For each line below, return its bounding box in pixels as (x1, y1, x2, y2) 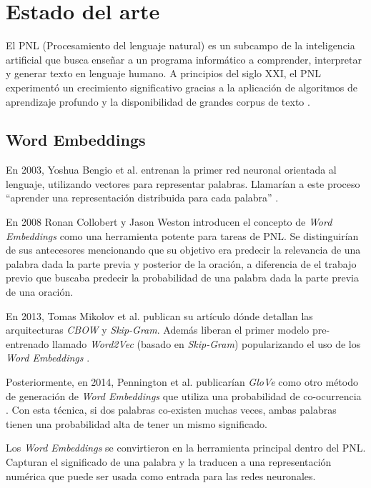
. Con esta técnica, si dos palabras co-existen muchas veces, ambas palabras (6, 402, 337, 417)
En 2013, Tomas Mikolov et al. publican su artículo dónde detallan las (6, 308, 313, 323)
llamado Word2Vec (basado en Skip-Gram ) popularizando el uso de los (51, 336, 361, 351)
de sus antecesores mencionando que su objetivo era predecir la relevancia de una (6, 242, 361, 257)
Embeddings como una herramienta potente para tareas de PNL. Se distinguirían (6, 228, 359, 243)
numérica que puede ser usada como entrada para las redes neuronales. (6, 468, 316, 483)
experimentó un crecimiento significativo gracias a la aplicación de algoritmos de (6, 79, 357, 94)
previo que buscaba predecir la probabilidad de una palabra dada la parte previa (6, 270, 359, 285)
